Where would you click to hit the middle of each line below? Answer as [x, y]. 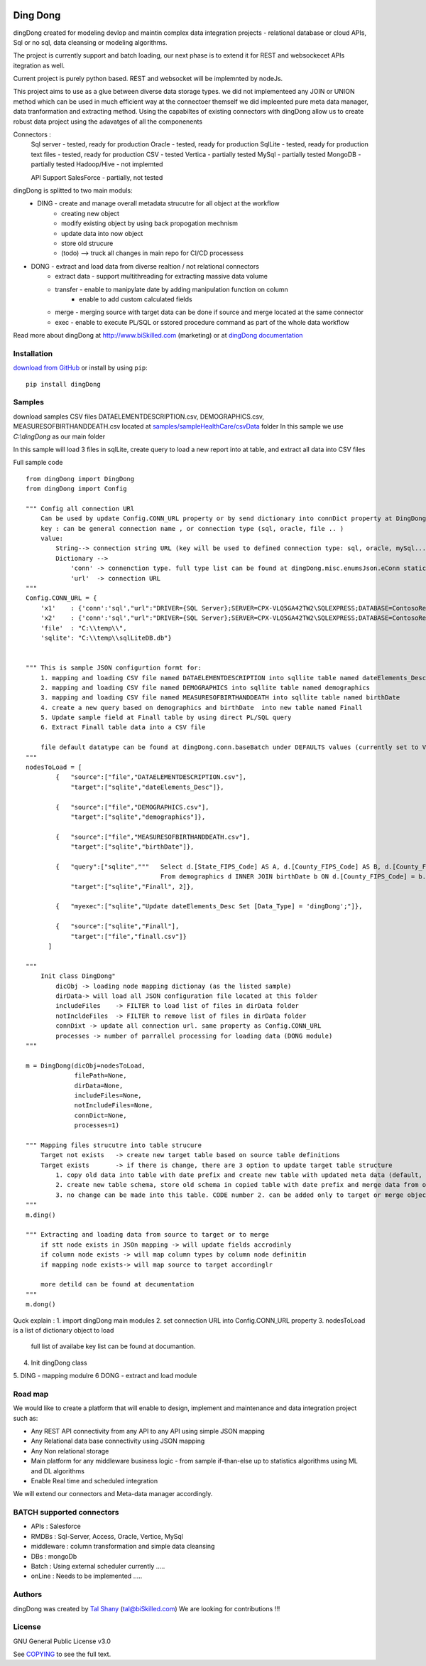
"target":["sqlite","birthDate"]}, [132, 847]
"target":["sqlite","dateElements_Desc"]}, [147, 787]
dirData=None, [99, 1085]
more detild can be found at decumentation [117, 1284]
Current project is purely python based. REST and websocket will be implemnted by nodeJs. [148, 79]
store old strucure [87, 243]
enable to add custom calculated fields [136, 299]
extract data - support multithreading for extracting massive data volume [161, 276]
